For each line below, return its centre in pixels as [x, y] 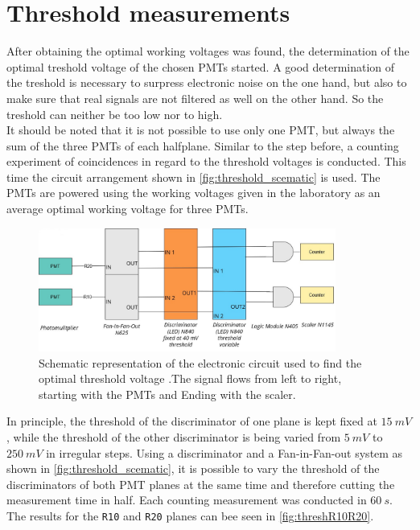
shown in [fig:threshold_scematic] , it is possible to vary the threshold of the [193, 468]
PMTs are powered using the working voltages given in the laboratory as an [194, 193]
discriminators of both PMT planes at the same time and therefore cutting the [201, 484]
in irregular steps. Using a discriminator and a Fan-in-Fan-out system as [224, 452]
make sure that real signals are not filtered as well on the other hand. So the [195, 98]
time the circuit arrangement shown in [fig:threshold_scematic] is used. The [194, 177]
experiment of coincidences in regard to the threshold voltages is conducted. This [206, 161]
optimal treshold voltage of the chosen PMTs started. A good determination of [201, 66]
